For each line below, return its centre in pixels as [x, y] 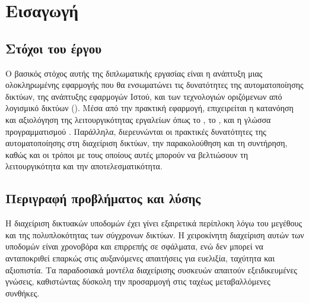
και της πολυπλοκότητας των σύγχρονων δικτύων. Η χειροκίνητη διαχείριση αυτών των [155, 234]
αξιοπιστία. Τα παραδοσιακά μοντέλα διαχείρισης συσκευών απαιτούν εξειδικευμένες [151, 269]
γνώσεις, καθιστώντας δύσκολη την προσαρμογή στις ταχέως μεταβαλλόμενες [138, 281]
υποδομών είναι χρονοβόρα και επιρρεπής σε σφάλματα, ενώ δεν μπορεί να [134, 246]
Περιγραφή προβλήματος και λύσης [103, 198]
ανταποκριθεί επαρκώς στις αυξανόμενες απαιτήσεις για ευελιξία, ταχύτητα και [140, 258]
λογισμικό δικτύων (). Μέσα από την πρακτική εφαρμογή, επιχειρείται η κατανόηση [149, 108]
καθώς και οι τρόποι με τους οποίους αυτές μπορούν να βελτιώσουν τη [127, 154]
